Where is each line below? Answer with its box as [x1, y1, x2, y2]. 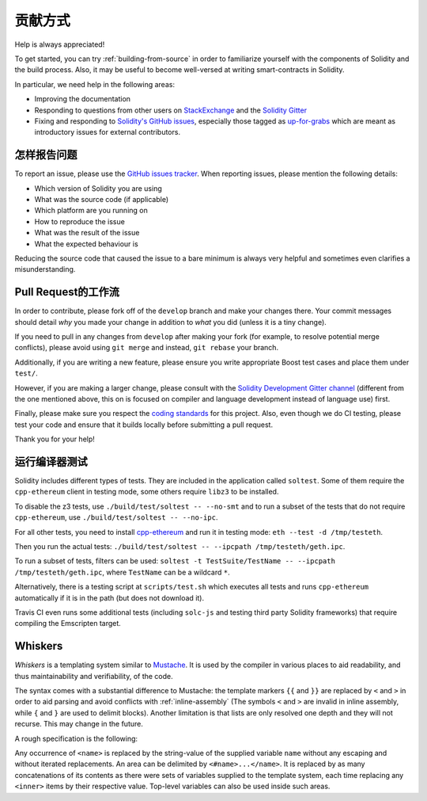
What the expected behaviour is [34, 238, 138, 249]
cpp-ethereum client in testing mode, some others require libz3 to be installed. [14, 487, 279, 497]
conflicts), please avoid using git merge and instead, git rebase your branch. [14, 343, 279, 353]
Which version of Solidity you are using [34, 183, 162, 193]
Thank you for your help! [14, 434, 95, 444]
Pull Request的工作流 [14, 285, 120, 299]
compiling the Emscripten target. [14, 619, 122, 628]
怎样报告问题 [14, 148, 77, 162]
